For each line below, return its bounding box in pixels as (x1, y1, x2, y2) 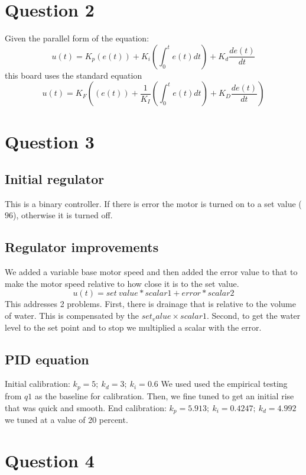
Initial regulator (5, 170, 105, 188)
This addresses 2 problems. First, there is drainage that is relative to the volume (5, 298, 296, 310)
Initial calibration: (5, 377, 70, 390)
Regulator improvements (5, 238, 159, 256)
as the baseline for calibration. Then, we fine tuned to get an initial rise (35, 389, 294, 402)
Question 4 (5, 448, 95, 472)
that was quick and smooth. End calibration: (5, 401, 167, 413)
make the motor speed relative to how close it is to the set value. (5, 277, 239, 289)
